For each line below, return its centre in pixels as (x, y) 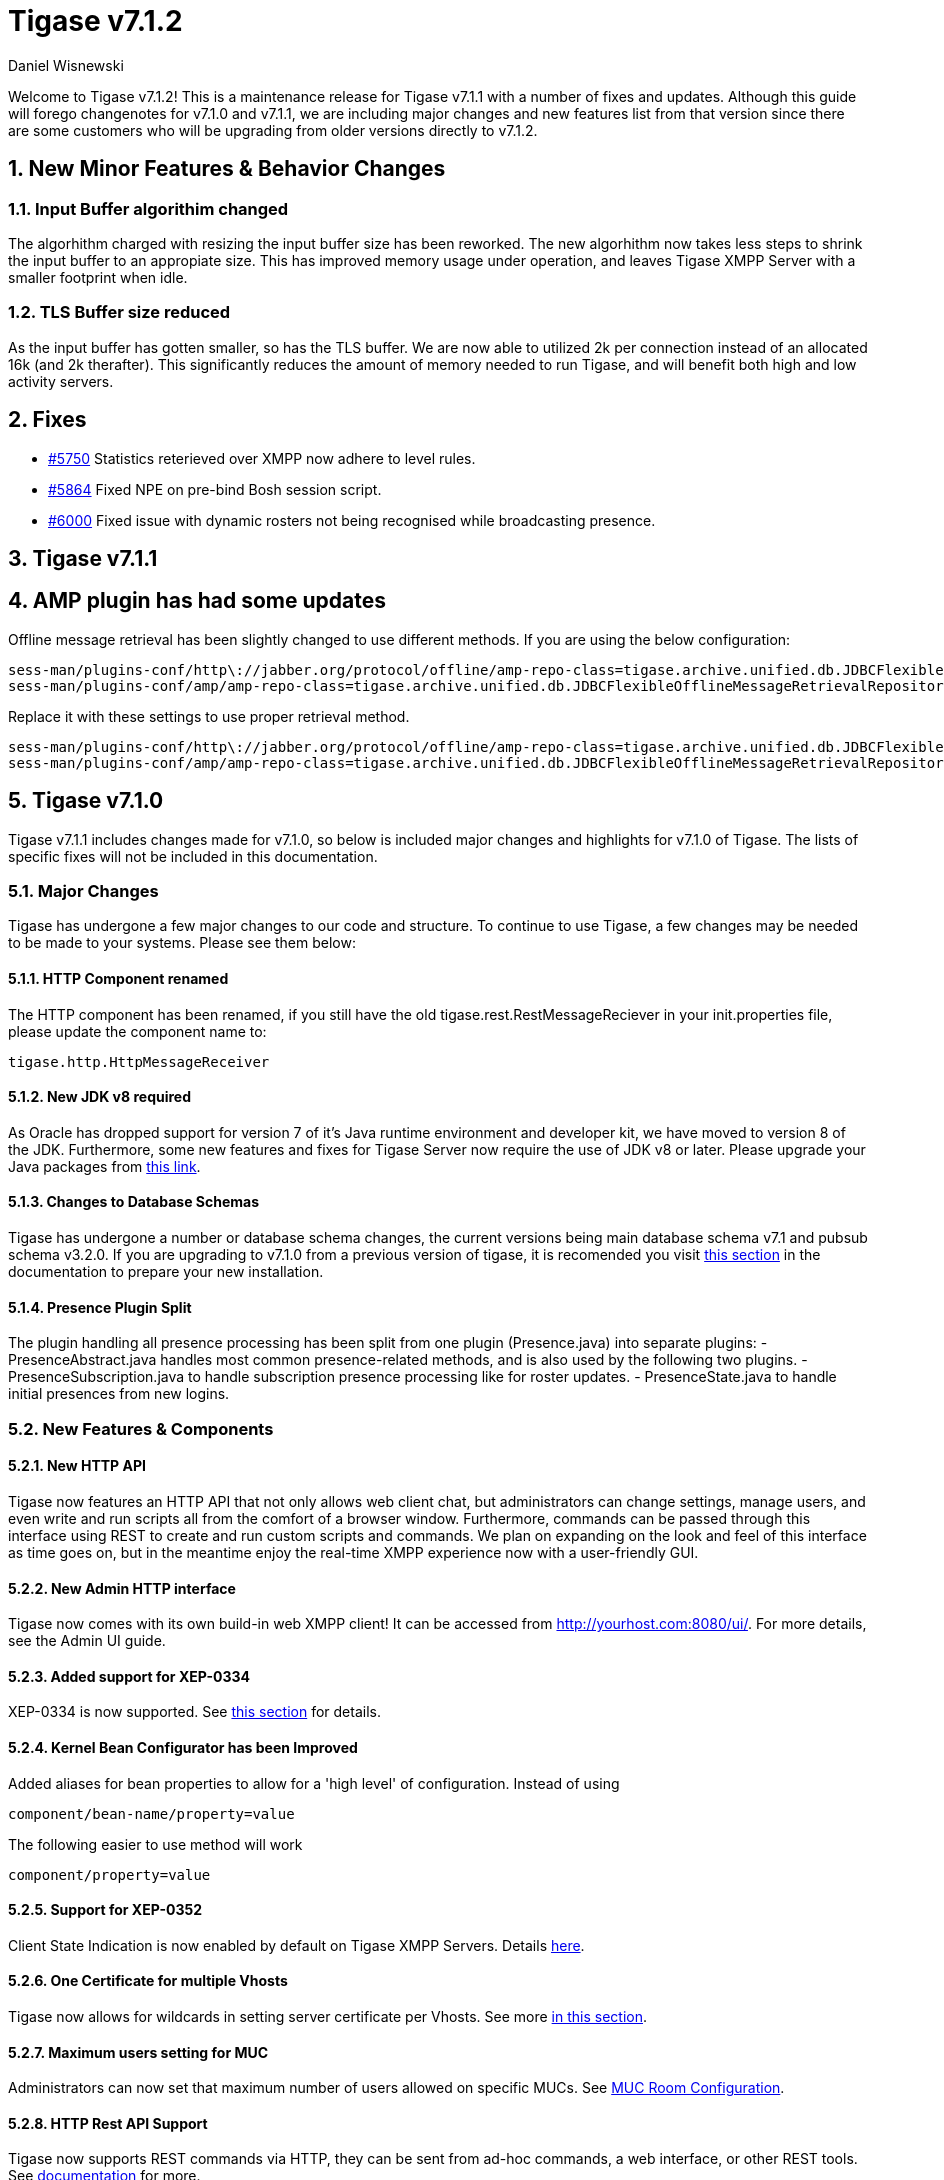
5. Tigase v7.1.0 (86, 801)
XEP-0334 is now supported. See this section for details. (194, 1712)
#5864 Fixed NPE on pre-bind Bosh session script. (215, 489)
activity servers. (61, 381)
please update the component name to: (137, 1031)
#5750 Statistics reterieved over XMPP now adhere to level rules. (262, 458)
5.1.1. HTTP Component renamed (118, 979)
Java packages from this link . (104, 1166)
